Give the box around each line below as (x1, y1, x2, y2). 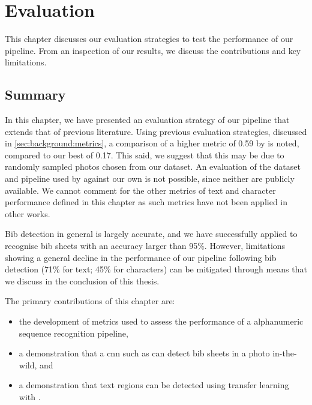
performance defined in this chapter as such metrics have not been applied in (5, 196, 288, 208)
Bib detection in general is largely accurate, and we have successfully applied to (5, 227, 298, 240)
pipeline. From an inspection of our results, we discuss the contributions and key (5, 44, 301, 56)
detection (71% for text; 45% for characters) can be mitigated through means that (5, 263, 307, 275)
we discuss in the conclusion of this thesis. (5, 274, 160, 287)
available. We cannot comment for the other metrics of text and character (5, 184, 276, 196)
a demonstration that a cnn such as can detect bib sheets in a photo (19, 347, 270, 359)
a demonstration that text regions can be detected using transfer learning (19, 379, 289, 391)
